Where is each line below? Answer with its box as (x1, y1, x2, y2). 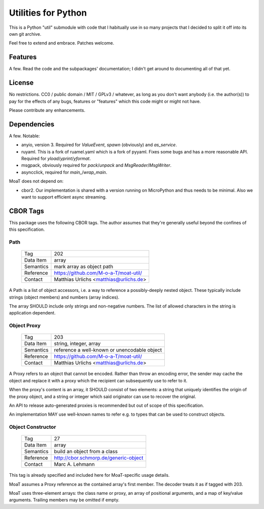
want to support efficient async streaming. (21, 194, 107, 200)
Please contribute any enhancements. (9, 107, 86, 113)
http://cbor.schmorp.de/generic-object (54, 455, 144, 462)
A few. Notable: (9, 133, 40, 139)
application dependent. (9, 310, 56, 316)
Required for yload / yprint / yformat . (21, 155, 91, 161)
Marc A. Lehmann (54, 461, 95, 468)
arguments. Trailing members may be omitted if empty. (9, 497, 120, 503)
